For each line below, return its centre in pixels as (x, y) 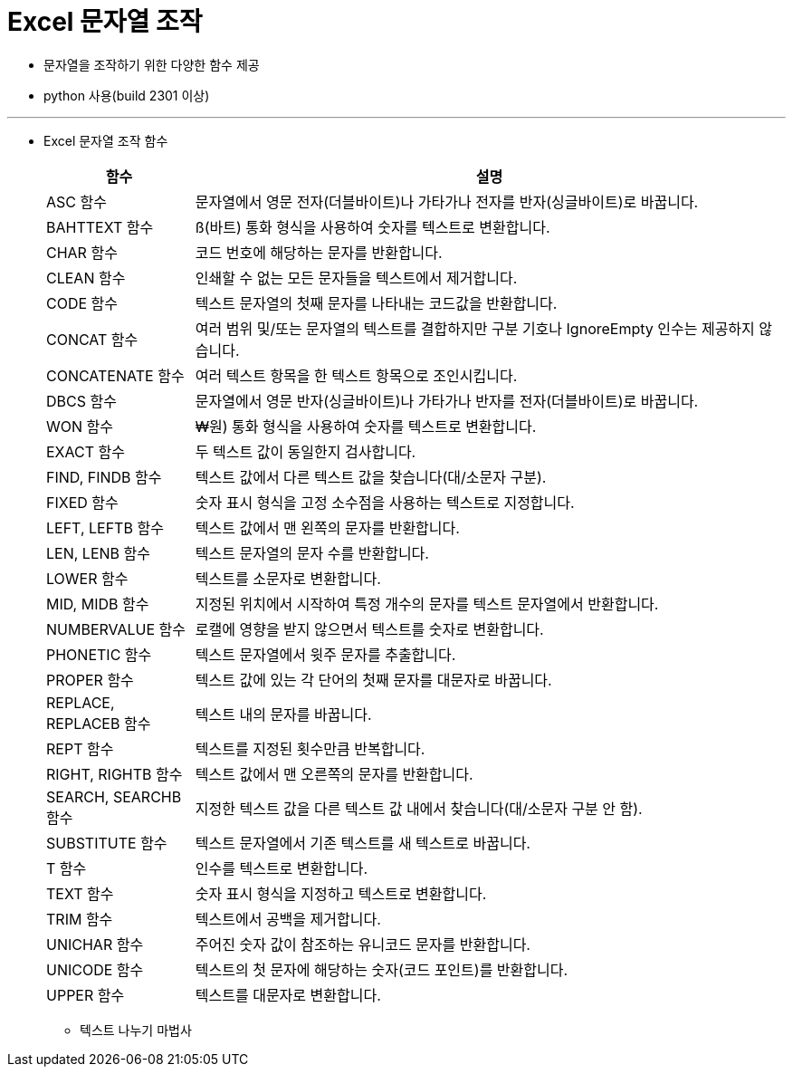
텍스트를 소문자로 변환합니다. (288, 578)
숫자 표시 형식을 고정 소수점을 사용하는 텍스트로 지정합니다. (385, 502)
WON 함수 (80, 426)
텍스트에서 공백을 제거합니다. (288, 919)
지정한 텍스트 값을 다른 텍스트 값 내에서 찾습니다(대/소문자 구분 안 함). (419, 808)
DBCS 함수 (81, 401)
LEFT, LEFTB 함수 (105, 527)
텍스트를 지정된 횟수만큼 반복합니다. (310, 748)
